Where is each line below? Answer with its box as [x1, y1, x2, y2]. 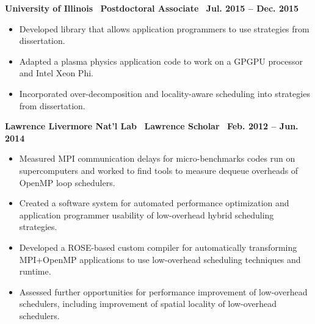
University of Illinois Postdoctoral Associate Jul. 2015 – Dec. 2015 [5, 2, 299, 14]
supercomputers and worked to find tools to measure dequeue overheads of [19, 164, 299, 176]
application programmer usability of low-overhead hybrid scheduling [19, 208, 274, 221]
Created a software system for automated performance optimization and [19, 196, 289, 209]
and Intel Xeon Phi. [19, 67, 93, 79]
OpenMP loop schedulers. [19, 176, 115, 189]
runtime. [19, 265, 51, 278]
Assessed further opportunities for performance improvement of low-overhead [19, 285, 308, 298]
